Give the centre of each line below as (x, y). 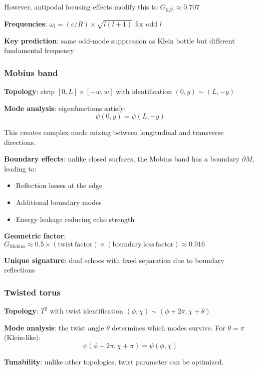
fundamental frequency (39, 50)
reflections (20, 270)
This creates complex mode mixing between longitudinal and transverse (114, 132)
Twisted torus (32, 292)
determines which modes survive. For (169, 327)
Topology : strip (30, 91)
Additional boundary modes (59, 202)
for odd (146, 23)
